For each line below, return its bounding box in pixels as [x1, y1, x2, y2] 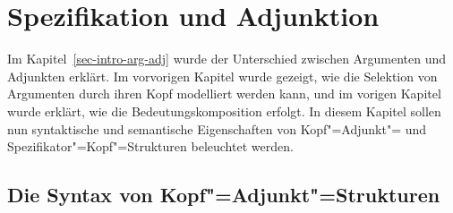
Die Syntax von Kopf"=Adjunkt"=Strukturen [7, 181, 440, 209]
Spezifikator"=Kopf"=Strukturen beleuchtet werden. [7, 137, 294, 156]
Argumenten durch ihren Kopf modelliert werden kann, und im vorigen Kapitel [7, 84, 441, 103]
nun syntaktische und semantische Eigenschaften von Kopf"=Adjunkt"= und [7, 119, 427, 138]
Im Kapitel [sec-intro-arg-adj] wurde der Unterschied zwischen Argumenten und [7, 49, 447, 68]
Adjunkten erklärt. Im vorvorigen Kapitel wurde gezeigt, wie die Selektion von [7, 66, 438, 85]
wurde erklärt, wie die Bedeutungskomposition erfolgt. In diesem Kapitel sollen [7, 101, 441, 120]
